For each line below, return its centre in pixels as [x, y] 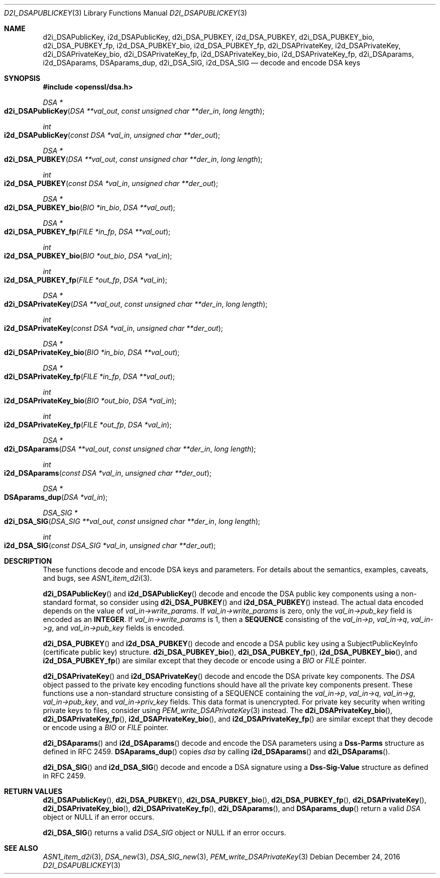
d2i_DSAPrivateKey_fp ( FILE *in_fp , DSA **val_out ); [89, 376]
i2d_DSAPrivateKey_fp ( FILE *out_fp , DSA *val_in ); [88, 425]
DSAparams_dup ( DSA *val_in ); [56, 497]
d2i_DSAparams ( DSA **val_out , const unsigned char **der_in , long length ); [130, 449]
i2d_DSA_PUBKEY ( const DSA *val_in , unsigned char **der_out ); [111, 183]
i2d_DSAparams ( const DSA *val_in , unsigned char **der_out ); [108, 473]
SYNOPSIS [22, 78]
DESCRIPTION [28, 561]
